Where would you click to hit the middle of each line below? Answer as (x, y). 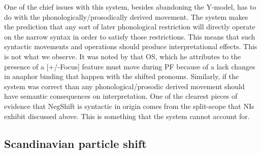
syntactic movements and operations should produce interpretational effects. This (131, 46)
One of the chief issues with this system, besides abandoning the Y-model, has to (130, 7)
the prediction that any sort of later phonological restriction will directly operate (130, 27)
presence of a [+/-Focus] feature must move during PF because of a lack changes (130, 66)
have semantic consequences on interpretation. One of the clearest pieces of (121, 96)
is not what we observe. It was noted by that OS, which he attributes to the (123, 56)
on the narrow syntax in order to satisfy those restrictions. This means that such (130, 36)
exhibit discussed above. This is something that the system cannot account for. (127, 116)
